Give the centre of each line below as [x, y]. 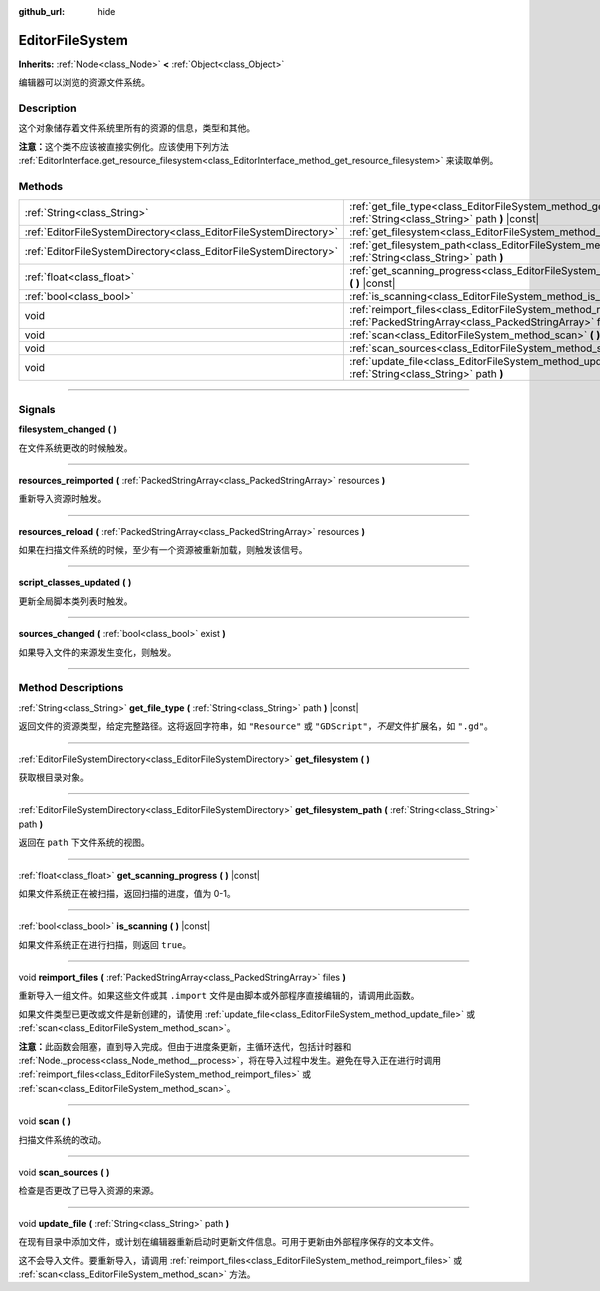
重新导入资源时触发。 [62, 499]
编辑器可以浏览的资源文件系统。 [84, 82]
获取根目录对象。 [53, 777]
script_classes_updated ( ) [75, 582]
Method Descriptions [71, 688]
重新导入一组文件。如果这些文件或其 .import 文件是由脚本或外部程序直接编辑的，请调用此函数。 [219, 996]
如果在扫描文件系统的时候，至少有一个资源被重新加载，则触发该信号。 [163, 550]
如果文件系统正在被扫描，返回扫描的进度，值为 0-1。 [127, 893]
